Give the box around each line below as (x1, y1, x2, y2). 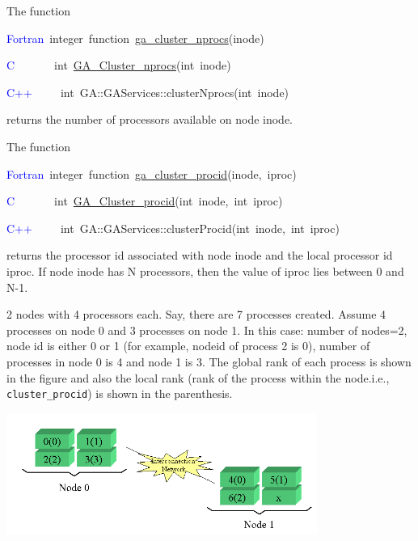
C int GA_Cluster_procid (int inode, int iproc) (6, 192, 283, 209)
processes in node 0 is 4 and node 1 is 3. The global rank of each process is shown (6, 353, 412, 370)
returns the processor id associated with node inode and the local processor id (6, 247, 393, 264)
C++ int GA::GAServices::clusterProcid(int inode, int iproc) (6, 219, 340, 236)
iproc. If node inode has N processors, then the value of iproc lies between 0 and (6, 262, 404, 279)
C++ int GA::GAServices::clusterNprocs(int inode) (6, 83, 289, 100)
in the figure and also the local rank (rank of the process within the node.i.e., (6, 369, 390, 386)
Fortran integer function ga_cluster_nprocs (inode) (6, 29, 264, 46)
